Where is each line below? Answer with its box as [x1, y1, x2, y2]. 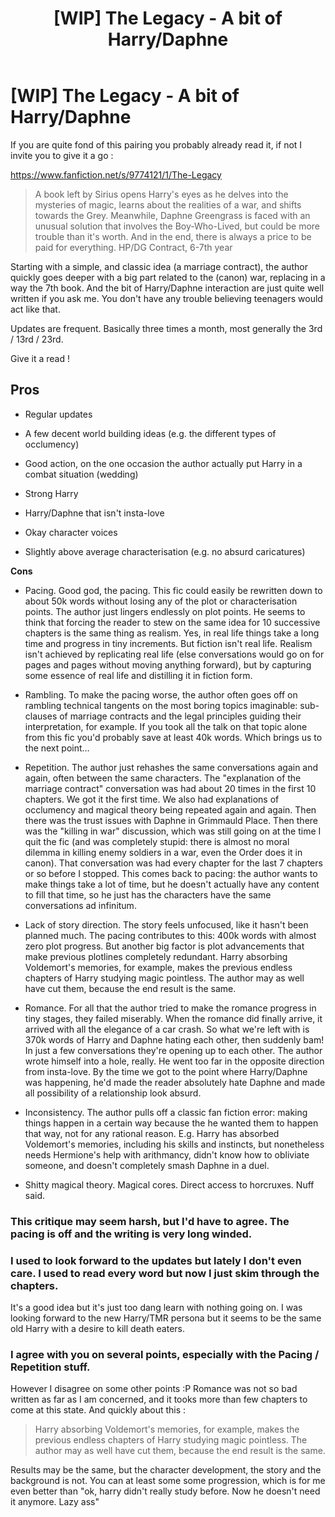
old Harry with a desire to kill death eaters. [10, 1322, 185, 1334]
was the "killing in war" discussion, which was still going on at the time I [24, 825, 322, 837]
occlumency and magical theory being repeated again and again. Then [24, 803, 317, 816]
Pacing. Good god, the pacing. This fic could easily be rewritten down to [24, 584, 323, 596]
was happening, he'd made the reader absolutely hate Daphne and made [24, 1076, 326, 1088]
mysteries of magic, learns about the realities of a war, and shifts [34, 198, 302, 211]
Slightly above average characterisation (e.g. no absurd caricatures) [24, 545, 306, 557]
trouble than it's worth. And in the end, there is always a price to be [34, 230, 312, 242]
